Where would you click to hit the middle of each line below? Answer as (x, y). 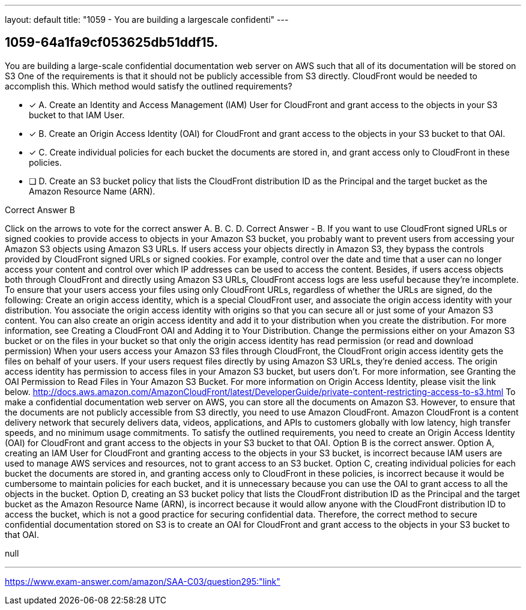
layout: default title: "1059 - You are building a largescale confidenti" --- (147, 20)
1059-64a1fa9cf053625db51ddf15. (112, 43)
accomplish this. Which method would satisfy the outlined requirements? (149, 86)
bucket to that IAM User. (77, 115)
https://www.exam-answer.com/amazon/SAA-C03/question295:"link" (143, 581)
